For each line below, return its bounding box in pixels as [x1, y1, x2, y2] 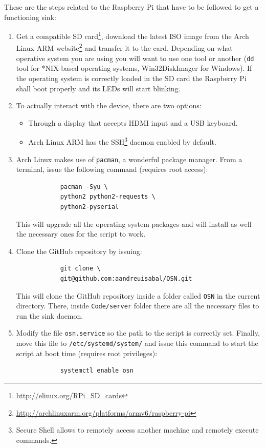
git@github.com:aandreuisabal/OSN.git [60, 275, 192, 282]
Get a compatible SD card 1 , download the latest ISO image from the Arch [16, 29, 249, 41]
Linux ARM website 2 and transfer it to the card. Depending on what [16, 41, 233, 53]
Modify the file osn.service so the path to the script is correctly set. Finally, [16, 327, 260, 338]
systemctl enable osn [60, 367, 134, 375]
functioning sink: [4, 11, 57, 22]
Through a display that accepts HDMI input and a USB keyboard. [28, 117, 238, 128]
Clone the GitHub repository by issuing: [16, 245, 142, 256]
